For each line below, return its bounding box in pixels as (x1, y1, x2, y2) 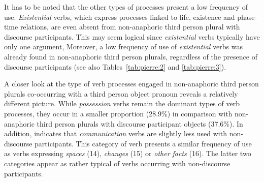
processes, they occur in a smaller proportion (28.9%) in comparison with (4, 108, 233, 118)
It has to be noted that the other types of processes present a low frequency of (4, 2, 248, 12)
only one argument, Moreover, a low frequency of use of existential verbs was (4, 41, 243, 52)
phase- (237, 11, 257, 22)
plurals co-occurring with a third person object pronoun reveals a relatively (4, 88, 238, 99)
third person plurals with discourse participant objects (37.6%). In (37, 118, 243, 129)
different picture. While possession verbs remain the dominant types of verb (4, 98, 240, 109)
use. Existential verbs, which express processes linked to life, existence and (4, 11, 235, 22)
